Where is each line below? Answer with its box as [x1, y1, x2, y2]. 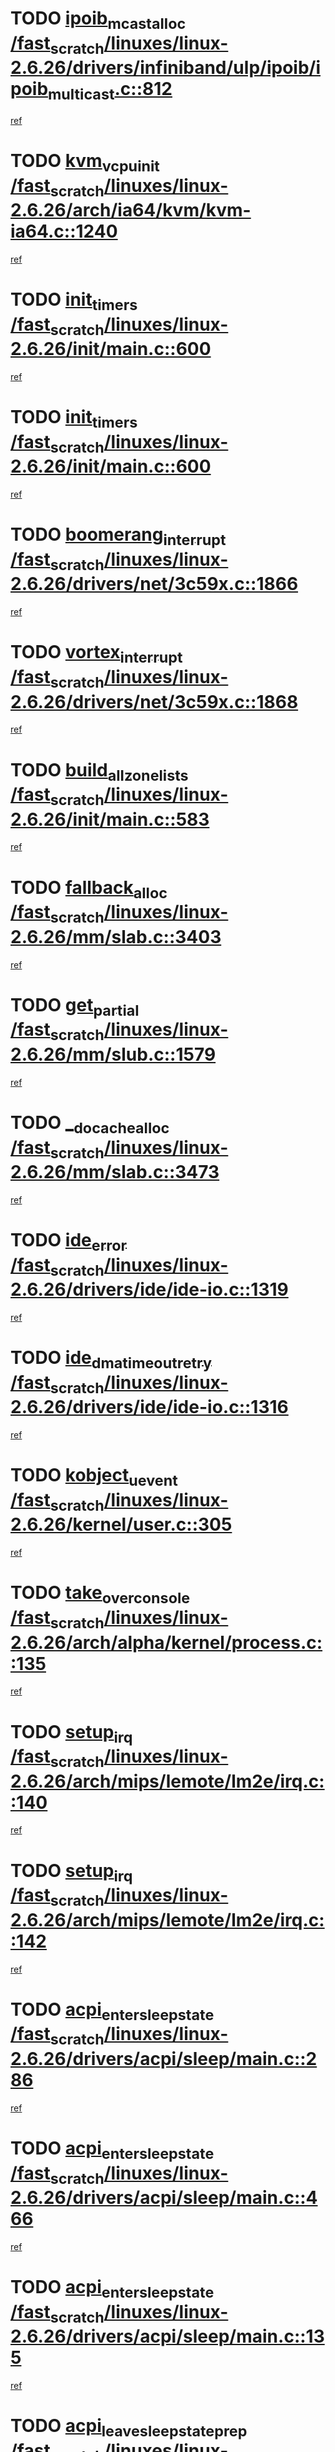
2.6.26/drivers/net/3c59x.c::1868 [10, 690, 299, 713]
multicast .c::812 [48, 78, 173, 104]
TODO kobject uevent [10, 1464, 178, 1490]
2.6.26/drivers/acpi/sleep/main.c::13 [10, 2325, 325, 2348]
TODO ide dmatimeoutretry [10, 1347, 212, 1372]
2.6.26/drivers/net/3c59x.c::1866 [10, 573, 299, 596]
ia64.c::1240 [10, 220, 118, 243]
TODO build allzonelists [10, 758, 189, 785]
